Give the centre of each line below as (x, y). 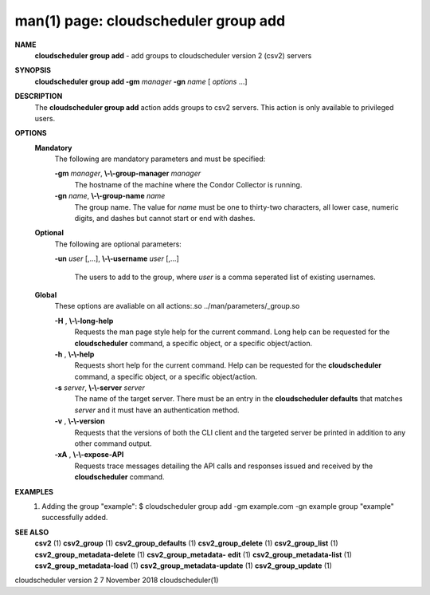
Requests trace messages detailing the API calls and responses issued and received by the (224, 466)
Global (46, 294)
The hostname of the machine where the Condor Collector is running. (188, 184)
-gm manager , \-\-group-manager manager (128, 173)
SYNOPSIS (33, 70)
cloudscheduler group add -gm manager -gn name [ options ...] (141, 81)
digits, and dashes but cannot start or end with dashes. (165, 219)
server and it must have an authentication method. (157, 410)
